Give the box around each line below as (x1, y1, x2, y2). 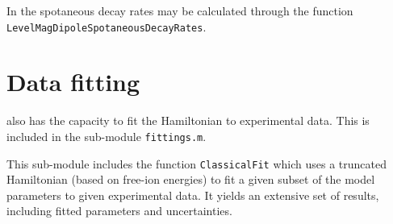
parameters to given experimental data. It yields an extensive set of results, (6, 186, 379, 203)
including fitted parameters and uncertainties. (6, 202, 232, 219)
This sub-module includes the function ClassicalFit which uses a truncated (6, 155, 387, 172)
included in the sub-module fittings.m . (6, 127, 207, 144)
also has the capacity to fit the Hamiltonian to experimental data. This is (6, 112, 370, 129)
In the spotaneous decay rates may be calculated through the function (6, 2, 353, 19)
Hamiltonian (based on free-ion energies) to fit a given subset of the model (6, 171, 375, 188)
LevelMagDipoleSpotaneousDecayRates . (6, 18, 207, 35)
